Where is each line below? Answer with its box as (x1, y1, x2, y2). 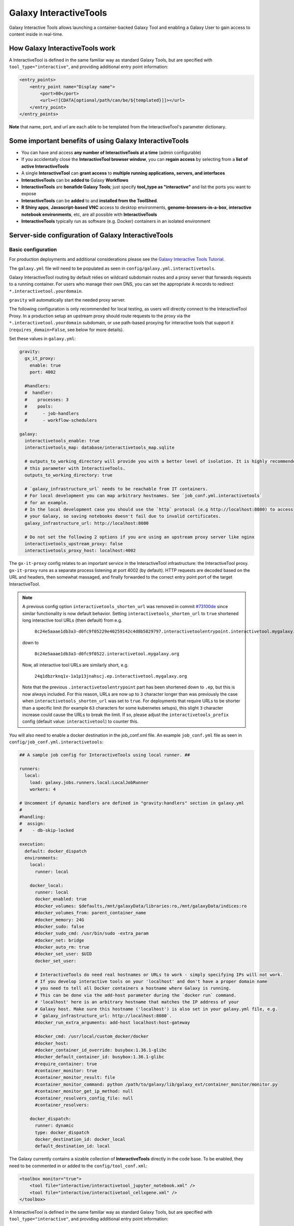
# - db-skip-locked (19, 828, 74, 833)
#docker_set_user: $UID (35, 951, 92, 957)
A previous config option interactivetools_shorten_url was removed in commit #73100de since (22, 604, 228, 610)
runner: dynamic (35, 1123, 74, 1128)
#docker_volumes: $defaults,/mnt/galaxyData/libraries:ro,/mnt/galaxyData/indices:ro (35, 903, 247, 909)
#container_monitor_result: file (35, 1074, 115, 1080)
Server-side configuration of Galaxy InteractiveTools (9, 231, 173, 239)
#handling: (19, 814, 46, 819)
